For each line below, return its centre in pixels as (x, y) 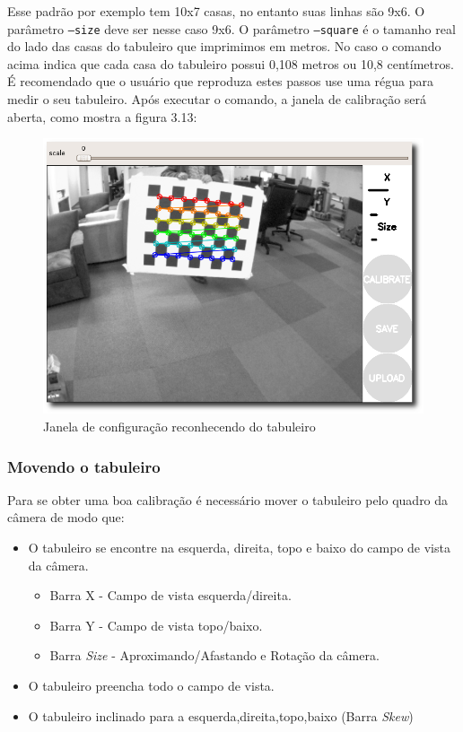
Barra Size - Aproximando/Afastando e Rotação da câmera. (214, 655)
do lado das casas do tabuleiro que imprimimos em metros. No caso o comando (224, 46)
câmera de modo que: (66, 517)
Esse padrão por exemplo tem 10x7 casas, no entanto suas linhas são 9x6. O (216, 11)
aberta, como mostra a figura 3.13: (102, 116)
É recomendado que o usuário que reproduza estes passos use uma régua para (220, 81)
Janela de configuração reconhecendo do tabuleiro (179, 427)
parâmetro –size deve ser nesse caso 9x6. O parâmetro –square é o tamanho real (231, 28)
